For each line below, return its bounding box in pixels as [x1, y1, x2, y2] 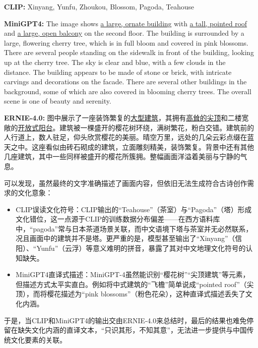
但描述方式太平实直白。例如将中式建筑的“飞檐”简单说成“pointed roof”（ [15, 279, 247, 289]
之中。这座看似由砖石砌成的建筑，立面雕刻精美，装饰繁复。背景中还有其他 [10, 141, 254, 152]
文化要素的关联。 [10, 334, 66, 345]
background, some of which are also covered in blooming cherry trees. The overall [4, 86, 252, 96]
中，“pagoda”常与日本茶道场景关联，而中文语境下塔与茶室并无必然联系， [15, 223, 253, 233]
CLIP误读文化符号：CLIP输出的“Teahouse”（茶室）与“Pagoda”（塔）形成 [15, 204, 252, 214]
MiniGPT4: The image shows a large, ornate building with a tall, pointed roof [4, 18, 247, 28]
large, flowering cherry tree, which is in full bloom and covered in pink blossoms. [4, 37, 249, 48]
